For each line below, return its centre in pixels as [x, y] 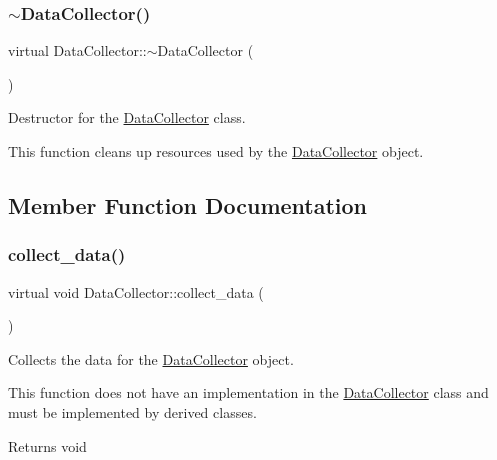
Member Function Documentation [188, 204]
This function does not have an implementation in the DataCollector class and [248, 392]
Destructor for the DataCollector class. [127, 117]
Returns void [47, 445]
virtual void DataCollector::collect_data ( [136, 291]
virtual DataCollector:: [77, 50]
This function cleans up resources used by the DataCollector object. [216, 151]
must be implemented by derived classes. [132, 411]
